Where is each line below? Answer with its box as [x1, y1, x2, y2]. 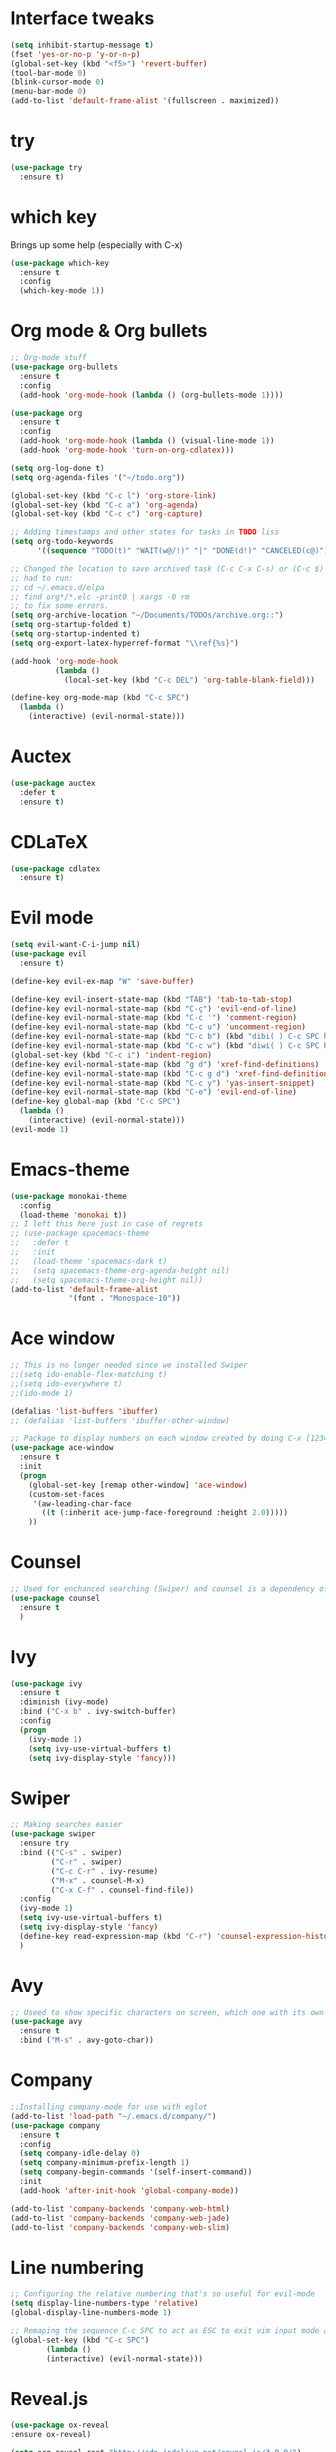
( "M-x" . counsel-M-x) [50, 1875, 145, 1886]
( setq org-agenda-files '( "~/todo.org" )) [10, 472, 186, 482]
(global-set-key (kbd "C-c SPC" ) [10, 2335, 150, 2345]
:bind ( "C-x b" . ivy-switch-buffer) [19, 1707, 177, 1717]
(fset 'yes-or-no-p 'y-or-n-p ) [10, 49, 141, 59]
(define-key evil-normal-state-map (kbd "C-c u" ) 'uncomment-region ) [10, 1022, 307, 1032]
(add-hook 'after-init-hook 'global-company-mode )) [19, 2185, 240, 2196]
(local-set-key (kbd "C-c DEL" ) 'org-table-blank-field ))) [63, 675, 315, 685]
